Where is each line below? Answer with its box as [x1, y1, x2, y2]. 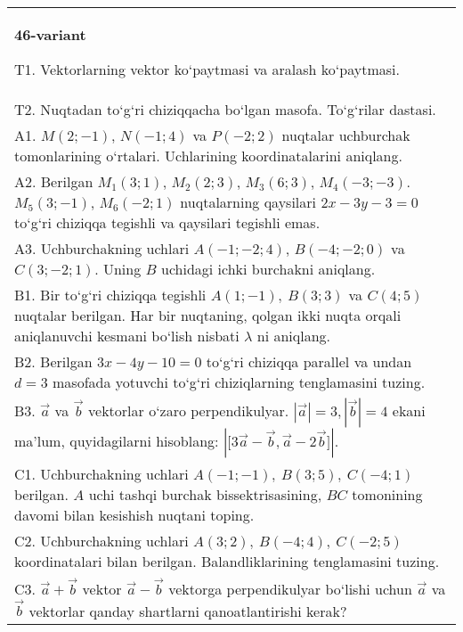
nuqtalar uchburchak [281, 125, 410, 145]
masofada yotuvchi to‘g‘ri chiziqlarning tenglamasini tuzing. [52, 372, 426, 392]
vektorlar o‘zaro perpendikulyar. [88, 400, 289, 421]
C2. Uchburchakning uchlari [14, 530, 189, 551]
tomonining [352, 484, 423, 505]
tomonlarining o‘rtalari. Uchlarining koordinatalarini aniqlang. [14, 145, 402, 166]
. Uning [94, 259, 142, 279]
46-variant [14, 24, 86, 45]
